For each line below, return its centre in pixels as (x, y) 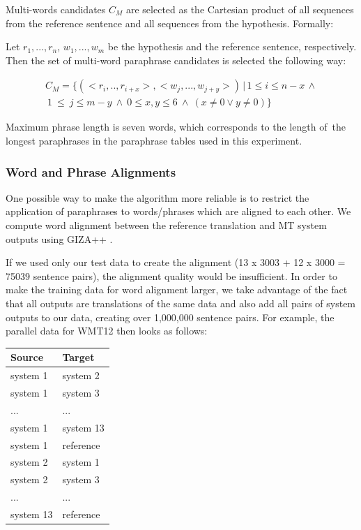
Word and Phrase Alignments (91, 171)
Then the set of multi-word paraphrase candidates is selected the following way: (176, 60)
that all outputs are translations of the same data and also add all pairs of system (181, 303)
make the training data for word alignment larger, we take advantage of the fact (177, 289)
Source (27, 357)
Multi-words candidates (56, 9)
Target (78, 357)
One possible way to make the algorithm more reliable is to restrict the (158, 197)
